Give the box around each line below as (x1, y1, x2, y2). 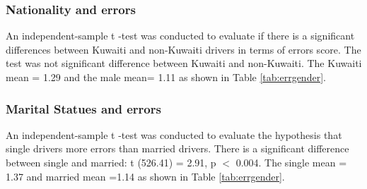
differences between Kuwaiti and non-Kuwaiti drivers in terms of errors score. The (6, 42, 361, 56)
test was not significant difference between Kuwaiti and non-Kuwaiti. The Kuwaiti (6, 56, 362, 71)
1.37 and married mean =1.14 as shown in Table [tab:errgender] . (6, 169, 285, 183)
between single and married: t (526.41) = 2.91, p (6, 155, 216, 169)
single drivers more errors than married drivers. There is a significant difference (6, 141, 349, 156)
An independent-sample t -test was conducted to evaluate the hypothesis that (6, 127, 342, 142)
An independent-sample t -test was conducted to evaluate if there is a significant (6, 28, 355, 43)
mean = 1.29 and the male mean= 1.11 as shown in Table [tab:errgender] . (6, 70, 326, 84)
